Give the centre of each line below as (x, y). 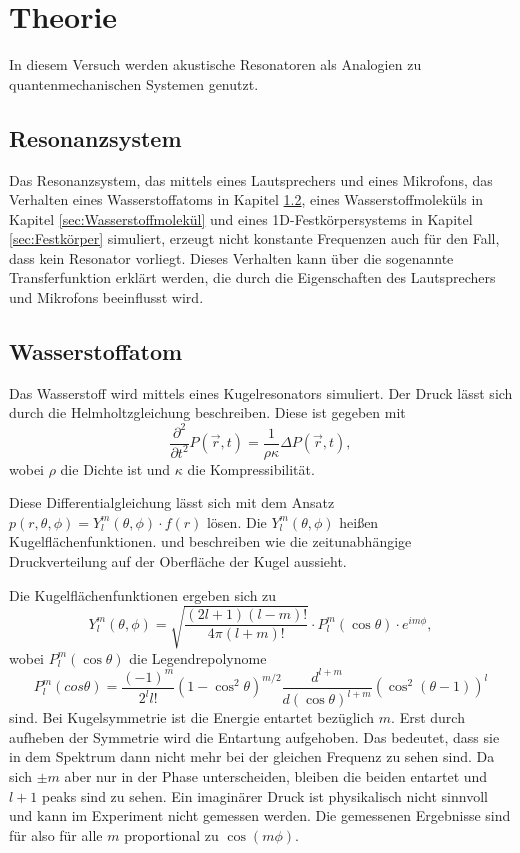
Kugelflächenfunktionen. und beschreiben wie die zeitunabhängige (210, 541)
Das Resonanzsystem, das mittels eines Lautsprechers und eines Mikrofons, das (251, 179)
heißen (359, 521)
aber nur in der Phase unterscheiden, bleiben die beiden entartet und (276, 776)
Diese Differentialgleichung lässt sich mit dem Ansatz (172, 502)
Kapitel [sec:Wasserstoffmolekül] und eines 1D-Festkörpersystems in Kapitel (241, 218)
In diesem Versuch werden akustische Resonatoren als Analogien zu (215, 64)
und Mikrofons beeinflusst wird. (106, 297)
